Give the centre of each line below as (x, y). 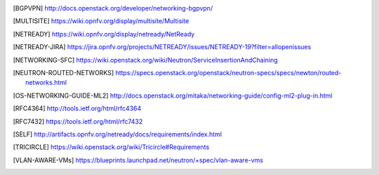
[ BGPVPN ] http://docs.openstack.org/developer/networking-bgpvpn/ (113, 8)
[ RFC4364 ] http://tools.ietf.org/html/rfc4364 (77, 108)
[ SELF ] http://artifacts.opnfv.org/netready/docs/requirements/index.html (118, 134)
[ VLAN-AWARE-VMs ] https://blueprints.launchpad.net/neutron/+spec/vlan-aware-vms (138, 160)
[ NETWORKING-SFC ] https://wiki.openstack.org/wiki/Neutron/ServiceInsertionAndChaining (146, 60)
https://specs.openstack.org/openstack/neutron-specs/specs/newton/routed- (228, 72)
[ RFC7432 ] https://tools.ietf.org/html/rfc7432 (78, 121)
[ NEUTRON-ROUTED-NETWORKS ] (64, 72)
